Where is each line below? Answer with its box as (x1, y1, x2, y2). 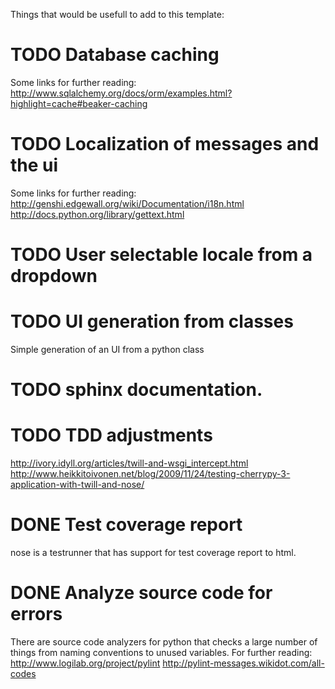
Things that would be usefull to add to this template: (10, 9, 225, 20)
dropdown (10, 265, 98, 288)
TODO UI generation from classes (10, 310, 294, 333)
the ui (10, 154, 59, 177)
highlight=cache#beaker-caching (10, 97, 148, 109)
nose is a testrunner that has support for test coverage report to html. (10, 547, 297, 559)
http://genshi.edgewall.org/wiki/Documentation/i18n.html (10, 197, 245, 209)
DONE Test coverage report (10, 514, 243, 536)
